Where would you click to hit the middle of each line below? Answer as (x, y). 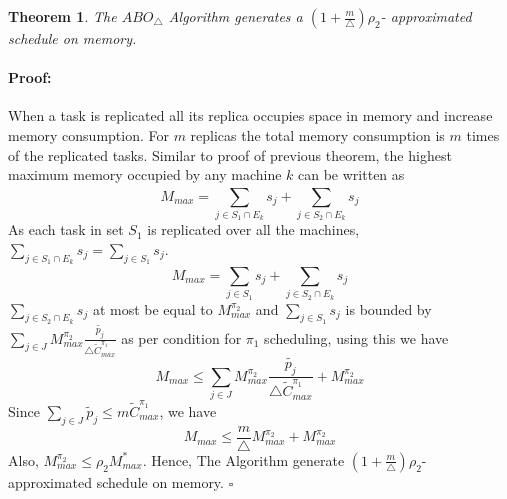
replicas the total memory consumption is (317, 134)
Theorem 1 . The (62, 16)
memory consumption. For (88, 134)
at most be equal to (152, 308)
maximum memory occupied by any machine (145, 174)
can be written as (351, 174)
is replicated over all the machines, (253, 229)
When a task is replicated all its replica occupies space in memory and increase (250, 115)
